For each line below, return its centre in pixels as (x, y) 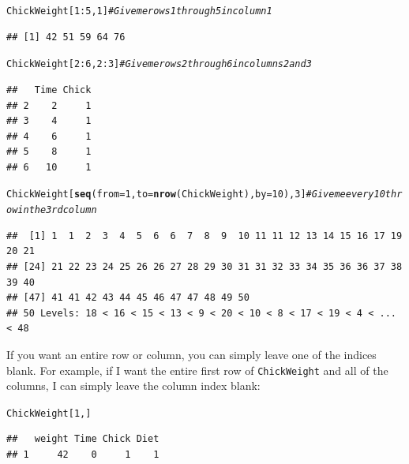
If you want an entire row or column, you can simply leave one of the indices (191, 354)
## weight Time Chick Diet (83, 439)
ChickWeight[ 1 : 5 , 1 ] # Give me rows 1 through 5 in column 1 (139, 11)
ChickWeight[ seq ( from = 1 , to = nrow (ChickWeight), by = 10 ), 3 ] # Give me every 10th (202, 195)
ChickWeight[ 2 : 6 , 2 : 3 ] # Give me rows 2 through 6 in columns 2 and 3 (159, 64)
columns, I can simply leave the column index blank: (133, 385)
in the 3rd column (57, 210)
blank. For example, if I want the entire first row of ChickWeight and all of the (197, 370)
